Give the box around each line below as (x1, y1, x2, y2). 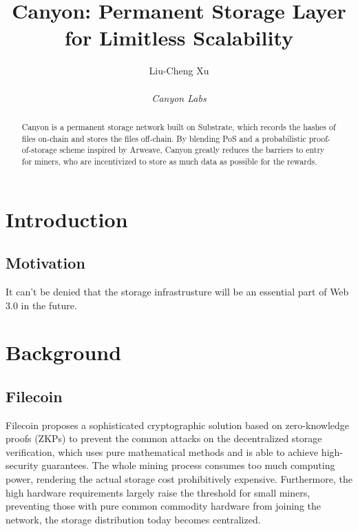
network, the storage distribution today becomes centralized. (6, 512, 261, 526)
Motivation (6, 252, 85, 273)
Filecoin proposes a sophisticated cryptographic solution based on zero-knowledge (6, 417, 349, 432)
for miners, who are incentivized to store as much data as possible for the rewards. (21, 155, 317, 167)
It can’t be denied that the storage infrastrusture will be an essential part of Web (6, 284, 349, 298)
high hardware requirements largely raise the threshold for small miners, (6, 485, 310, 499)
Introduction (6, 205, 128, 233)
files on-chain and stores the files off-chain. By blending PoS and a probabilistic (21, 132, 306, 144)
